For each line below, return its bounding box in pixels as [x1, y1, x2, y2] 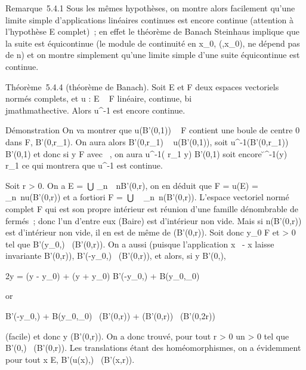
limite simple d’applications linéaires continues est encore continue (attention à [5, 13, 294, 26]
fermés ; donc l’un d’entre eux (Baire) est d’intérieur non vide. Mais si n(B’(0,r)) [5, 214, 302, 227]
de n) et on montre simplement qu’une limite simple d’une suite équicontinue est [5, 48, 300, 61]
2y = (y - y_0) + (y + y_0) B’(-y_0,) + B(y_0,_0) [5, 269, 200, 282]
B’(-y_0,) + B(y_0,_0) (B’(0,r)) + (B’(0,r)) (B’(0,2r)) [5, 310, 215, 322]
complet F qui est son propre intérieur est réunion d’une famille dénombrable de [5, 202, 299, 215]
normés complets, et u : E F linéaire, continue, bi [5, 92, 192, 105]
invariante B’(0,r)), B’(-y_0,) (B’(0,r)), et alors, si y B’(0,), [5, 249, 226, 262]
